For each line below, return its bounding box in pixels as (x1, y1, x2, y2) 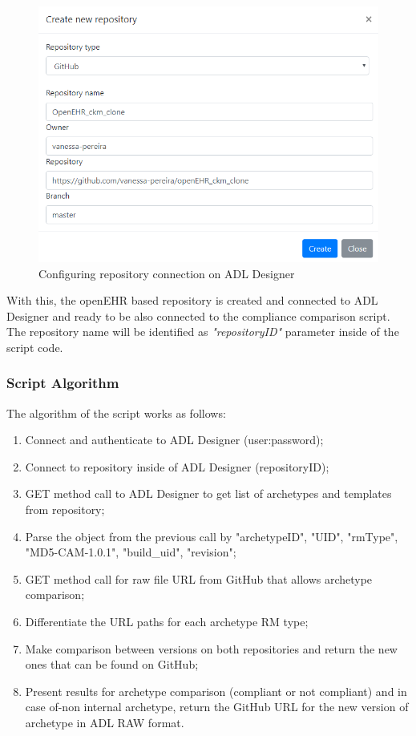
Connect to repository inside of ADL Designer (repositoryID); (25, 458, 329, 475)
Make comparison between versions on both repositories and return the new (25, 640, 398, 657)
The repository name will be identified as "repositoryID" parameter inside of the (6, 323, 399, 340)
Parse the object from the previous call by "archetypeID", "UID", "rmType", (25, 528, 398, 544)
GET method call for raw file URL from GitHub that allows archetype (25, 570, 373, 587)
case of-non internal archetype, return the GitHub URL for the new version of (25, 698, 409, 715)
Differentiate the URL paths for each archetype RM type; (25, 613, 309, 630)
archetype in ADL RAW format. (25, 714, 184, 730)
